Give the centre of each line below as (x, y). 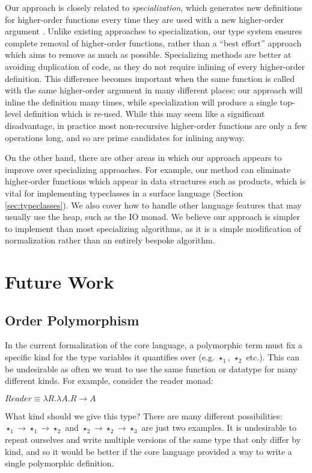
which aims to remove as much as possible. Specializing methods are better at (148, 55)
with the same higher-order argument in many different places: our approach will (154, 90)
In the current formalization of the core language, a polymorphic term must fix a (154, 345)
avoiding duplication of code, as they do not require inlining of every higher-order (155, 66)
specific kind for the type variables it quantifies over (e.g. (110, 357)
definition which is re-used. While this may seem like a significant (144, 114)
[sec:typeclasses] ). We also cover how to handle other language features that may (153, 205)
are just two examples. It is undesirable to (219, 428)
